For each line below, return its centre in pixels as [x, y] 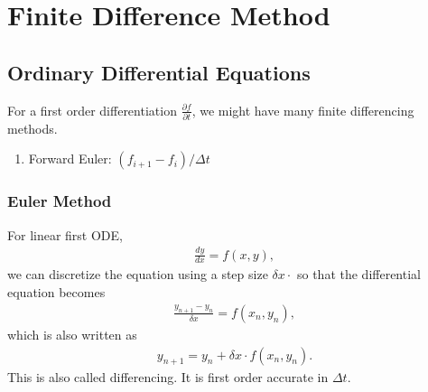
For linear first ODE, [65, 234]
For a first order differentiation [92, 110]
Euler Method [60, 201]
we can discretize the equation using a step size [138, 274]
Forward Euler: [70, 159]
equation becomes [56, 292]
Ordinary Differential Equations [159, 72]
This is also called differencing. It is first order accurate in [168, 377]
